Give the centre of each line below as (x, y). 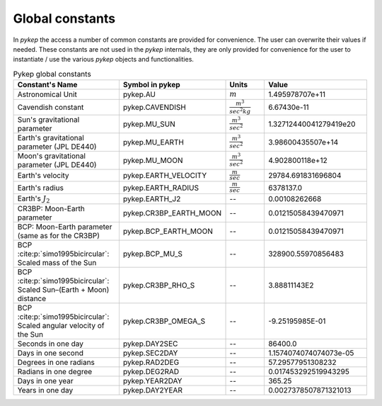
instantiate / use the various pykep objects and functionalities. (104, 60)
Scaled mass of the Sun (57, 263)
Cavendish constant (51, 108)
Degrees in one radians (56, 363)
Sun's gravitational (48, 119)
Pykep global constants (52, 74)
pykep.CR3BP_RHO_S (159, 286)
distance (32, 299)
